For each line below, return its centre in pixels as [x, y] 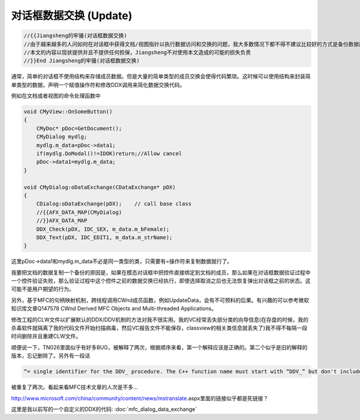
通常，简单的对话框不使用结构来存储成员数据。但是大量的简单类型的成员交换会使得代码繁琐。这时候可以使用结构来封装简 [161, 76]
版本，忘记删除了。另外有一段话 [50, 356]
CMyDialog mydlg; [62, 137]
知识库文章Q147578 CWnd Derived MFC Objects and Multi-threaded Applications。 [114, 309]
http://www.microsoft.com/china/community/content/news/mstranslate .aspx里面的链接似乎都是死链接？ [140, 398]
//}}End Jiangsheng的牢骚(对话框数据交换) [82, 61]
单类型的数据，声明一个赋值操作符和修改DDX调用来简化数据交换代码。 [98, 84]
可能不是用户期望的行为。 [43, 289]
